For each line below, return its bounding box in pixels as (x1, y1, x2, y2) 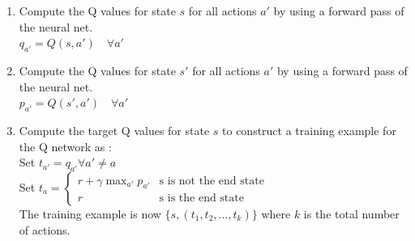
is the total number (303, 205, 400, 222)
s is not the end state (159, 175, 264, 187)
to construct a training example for (222, 121, 396, 138)
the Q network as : (19, 137, 112, 154)
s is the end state (159, 192, 244, 205)
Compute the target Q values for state (19, 121, 210, 138)
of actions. (19, 221, 71, 238)
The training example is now (19, 205, 161, 222)
